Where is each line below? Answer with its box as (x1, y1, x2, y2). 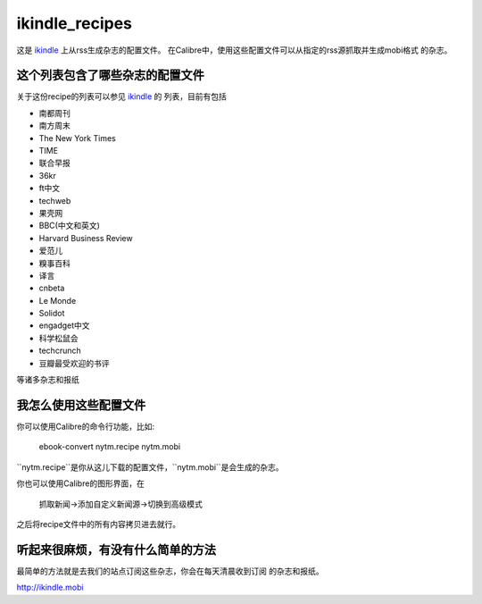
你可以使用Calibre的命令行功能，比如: (16, 421, 155, 432)
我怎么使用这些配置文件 (16, 398, 146, 413)
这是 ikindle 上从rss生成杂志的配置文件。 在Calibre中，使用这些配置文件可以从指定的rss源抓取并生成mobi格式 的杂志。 (16, 45, 453, 55)
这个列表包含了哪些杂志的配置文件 (16, 68, 204, 83)
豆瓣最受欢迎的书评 (38, 357, 110, 368)
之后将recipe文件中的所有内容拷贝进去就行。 (16, 518, 181, 529)
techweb (38, 195, 71, 206)
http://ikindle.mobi (16, 582, 84, 593)
